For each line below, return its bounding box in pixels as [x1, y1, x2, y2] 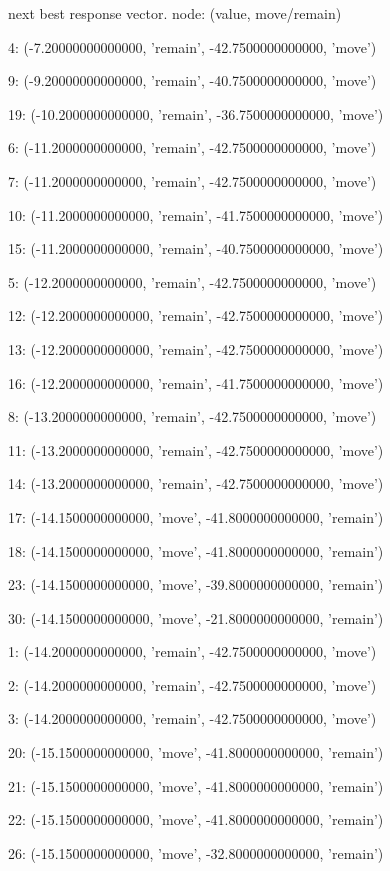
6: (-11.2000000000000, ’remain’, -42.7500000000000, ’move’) [8, 137, 377, 158]
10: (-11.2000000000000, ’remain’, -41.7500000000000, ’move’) [8, 204, 384, 225]
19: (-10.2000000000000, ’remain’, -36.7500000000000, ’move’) [8, 103, 384, 124]
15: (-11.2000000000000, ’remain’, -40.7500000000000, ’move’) [8, 238, 384, 259]
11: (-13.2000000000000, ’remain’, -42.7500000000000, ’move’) [8, 439, 384, 460]
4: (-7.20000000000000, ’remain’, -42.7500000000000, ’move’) [8, 36, 377, 57]
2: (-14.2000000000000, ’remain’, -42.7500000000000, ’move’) [8, 674, 377, 695]
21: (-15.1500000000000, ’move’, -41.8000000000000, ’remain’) [8, 775, 384, 796]
